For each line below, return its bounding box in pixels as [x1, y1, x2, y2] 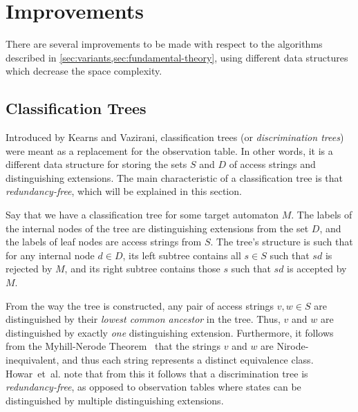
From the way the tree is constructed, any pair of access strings [6, 298, 274, 312]
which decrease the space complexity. [6, 64, 162, 78]
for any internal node [6, 247, 95, 262]
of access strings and [229, 157, 316, 171]
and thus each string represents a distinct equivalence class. [62, 353, 314, 367]
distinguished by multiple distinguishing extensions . [6, 393, 224, 407]
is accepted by [287, 261, 347, 276]
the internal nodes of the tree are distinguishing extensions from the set [6, 221, 309, 235]
